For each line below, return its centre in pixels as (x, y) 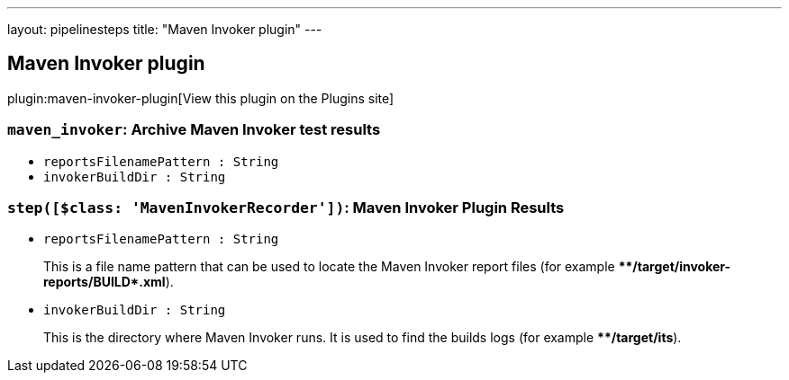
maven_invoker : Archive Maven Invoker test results (194, 130)
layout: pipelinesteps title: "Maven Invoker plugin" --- (165, 29)
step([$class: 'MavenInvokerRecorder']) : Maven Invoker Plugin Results (286, 207)
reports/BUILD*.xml (104, 282)
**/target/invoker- (675, 267)
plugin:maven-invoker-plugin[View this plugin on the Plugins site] (201, 98)
